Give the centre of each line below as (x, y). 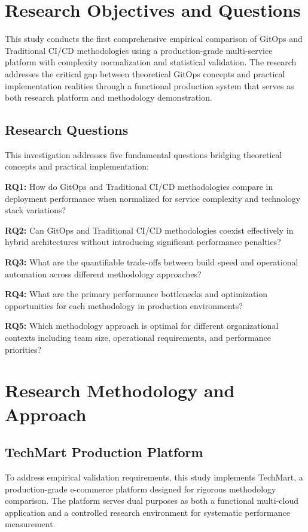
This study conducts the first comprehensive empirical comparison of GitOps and (154, 39)
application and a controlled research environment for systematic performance (147, 512)
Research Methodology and (120, 390)
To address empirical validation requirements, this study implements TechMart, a (154, 477)
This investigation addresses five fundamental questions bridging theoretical (144, 154)
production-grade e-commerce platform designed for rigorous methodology (141, 489)
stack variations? (36, 210)
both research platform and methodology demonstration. (109, 97)
